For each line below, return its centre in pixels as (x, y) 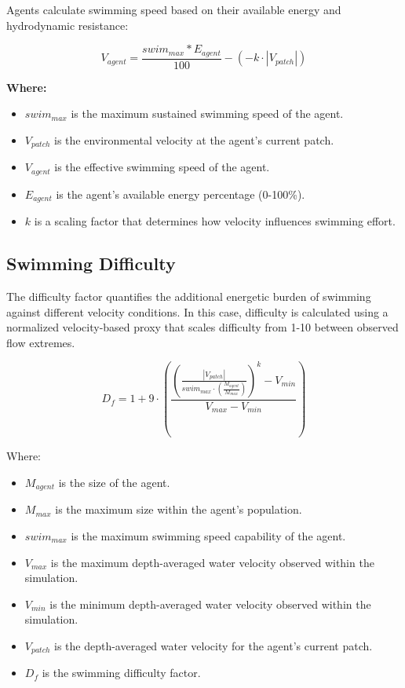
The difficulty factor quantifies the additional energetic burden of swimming (189, 296)
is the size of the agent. (114, 482)
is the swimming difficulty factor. (121, 673)
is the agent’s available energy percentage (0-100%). (181, 194)
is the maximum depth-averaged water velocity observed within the (212, 562)
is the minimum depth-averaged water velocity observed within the (210, 604)
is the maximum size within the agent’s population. (179, 509)
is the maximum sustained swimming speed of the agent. (207, 113)
